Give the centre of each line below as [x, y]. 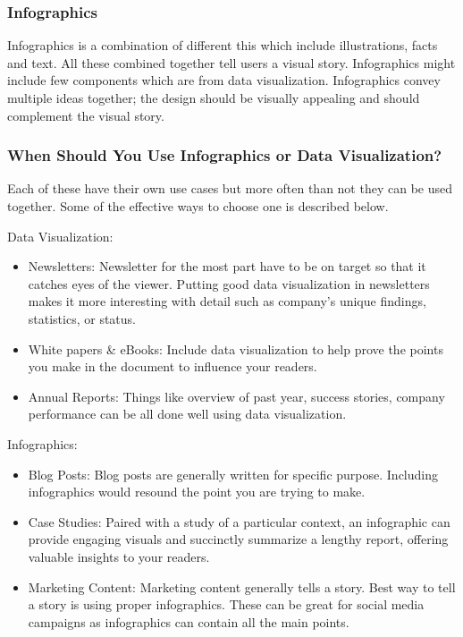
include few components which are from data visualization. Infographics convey [224, 80]
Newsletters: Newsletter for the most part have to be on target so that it [227, 266]
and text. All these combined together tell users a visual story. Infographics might [231, 62]
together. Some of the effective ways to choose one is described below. [198, 206]
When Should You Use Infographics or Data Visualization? [225, 155]
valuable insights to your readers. [119, 556]
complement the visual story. [86, 115]
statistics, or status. [82, 318]
